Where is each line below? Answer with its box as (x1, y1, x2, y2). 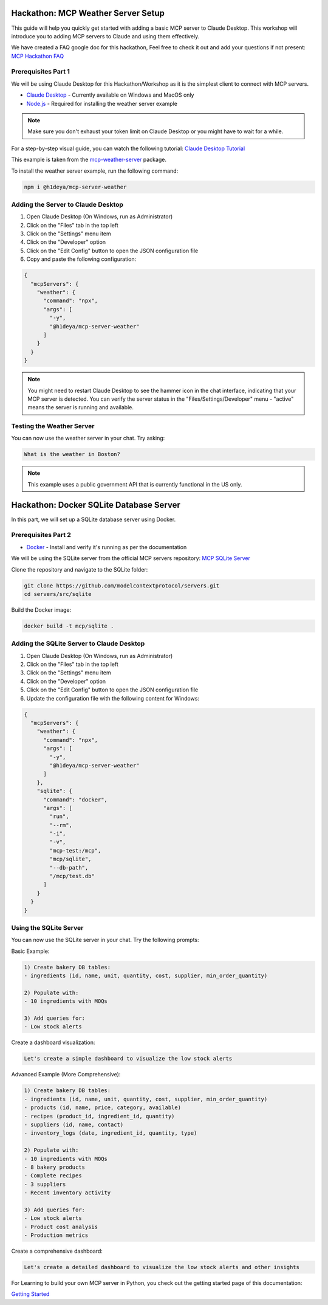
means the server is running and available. (27, 404, 134, 411)
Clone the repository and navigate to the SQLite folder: (11, 566, 148, 573)
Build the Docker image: (11, 606, 72, 614)
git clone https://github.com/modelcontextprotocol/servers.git (24, 582, 220, 589)
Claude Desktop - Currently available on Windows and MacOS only (26, 91, 194, 99)
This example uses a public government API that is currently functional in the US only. (27, 480, 242, 488)
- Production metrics (24, 1232, 89, 1239)
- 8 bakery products (24, 1163, 85, 1171)
